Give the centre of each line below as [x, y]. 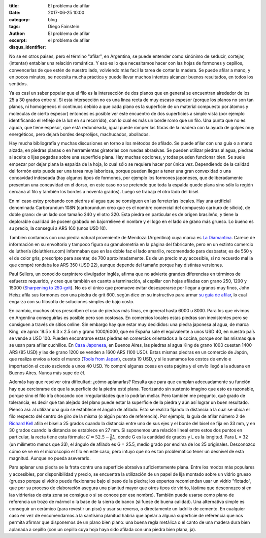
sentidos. [18, 84]
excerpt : [18, 40]
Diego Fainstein [64, 27]
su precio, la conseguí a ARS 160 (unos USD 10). [58, 228]
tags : [15, 27]
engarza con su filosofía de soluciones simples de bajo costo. [72, 302]
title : [14, 6]
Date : [15, 13]
